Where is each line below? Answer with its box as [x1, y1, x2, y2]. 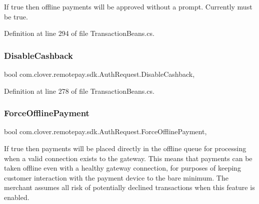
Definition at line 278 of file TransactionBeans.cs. [4, 85, 154, 96]
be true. [4, 11, 28, 21]
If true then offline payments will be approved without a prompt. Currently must [4, 1, 252, 11]
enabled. [4, 192, 29, 202]
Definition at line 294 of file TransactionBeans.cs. [4, 28, 154, 38]
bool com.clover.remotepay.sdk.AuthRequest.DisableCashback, [4, 69, 195, 79]
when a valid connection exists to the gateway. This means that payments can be [4, 153, 252, 163]
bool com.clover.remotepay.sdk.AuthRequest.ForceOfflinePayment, [4, 126, 207, 137]
